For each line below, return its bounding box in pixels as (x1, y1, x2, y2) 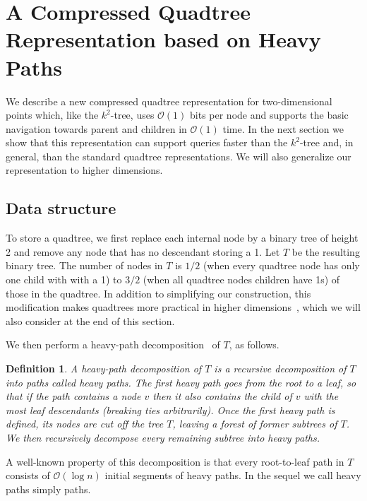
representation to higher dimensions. (6, 163, 163, 177)
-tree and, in (299, 135, 354, 150)
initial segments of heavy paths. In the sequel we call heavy (104, 468, 361, 483)
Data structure (6, 197, 116, 219)
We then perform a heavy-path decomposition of (6, 337, 220, 352)
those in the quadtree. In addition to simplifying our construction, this (6, 285, 311, 300)
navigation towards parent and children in (6, 121, 187, 136)
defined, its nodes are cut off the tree (6, 416, 164, 431)
